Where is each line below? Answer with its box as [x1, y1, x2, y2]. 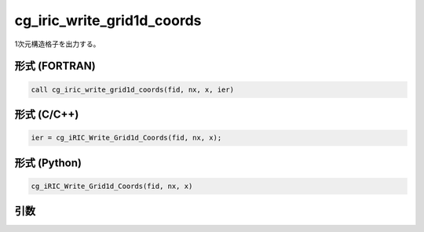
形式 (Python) [14, 156, 82, 169]
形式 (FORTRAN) [14, 60, 96, 73]
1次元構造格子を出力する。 [14, 39, 101, 49]
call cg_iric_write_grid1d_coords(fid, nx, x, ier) [31, 85, 235, 94]
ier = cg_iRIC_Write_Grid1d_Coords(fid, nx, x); [31, 133, 222, 143]
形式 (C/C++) [14, 107, 79, 121]
